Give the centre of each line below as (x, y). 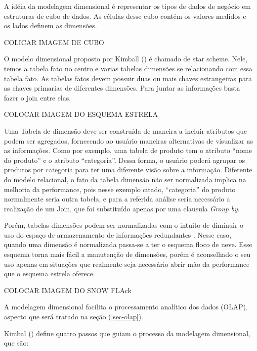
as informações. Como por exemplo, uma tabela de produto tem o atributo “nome (128, 150)
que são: (16, 343)
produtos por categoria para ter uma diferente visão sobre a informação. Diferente (128, 170)
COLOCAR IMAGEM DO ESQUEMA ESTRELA (81, 114)
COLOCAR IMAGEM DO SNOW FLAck (68, 290)
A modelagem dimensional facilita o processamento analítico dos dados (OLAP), (126, 307)
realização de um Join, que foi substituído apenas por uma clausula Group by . (122, 208)
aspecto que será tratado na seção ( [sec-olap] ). (74, 317)
